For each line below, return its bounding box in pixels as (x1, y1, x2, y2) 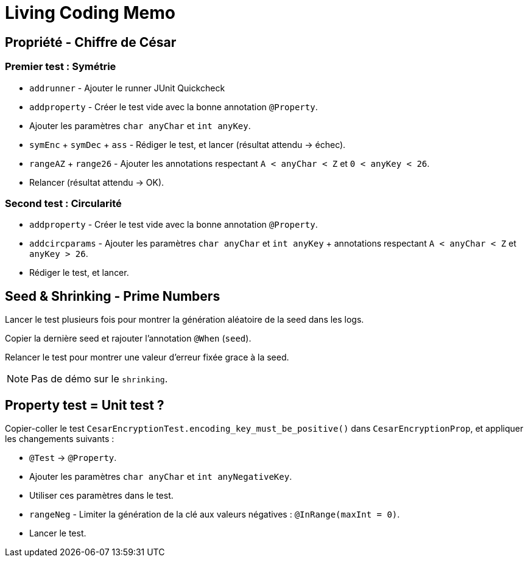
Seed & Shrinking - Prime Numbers (5, 288, 220, 304)
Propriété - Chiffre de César (5, 34, 177, 50)
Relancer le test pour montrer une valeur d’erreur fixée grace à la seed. (5, 352, 289, 363)
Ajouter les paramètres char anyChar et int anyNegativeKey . (29, 471, 292, 482)
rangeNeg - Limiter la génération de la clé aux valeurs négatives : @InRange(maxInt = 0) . (29, 508, 400, 519)
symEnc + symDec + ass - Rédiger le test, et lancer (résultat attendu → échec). (29, 139, 346, 150)
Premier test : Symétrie (5, 60, 116, 73)
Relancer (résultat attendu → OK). (29, 177, 164, 188)
